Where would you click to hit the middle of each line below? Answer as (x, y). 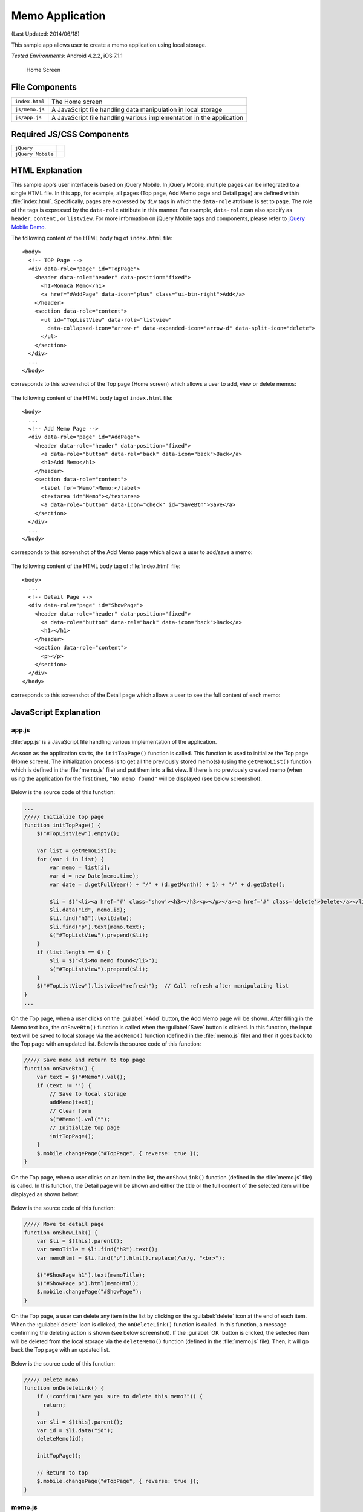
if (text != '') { (64, 1085)
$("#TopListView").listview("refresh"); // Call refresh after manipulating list (163, 986)
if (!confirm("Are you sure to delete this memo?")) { (119, 1396)
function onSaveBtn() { (59, 1068)
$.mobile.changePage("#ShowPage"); (89, 1292)
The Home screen (77, 102)
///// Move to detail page (64, 1224)
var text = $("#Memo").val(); (81, 1077)
